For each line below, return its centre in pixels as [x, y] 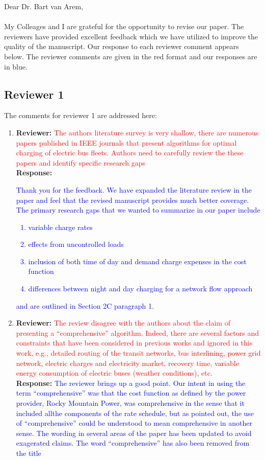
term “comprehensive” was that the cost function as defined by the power [131, 393]
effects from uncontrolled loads [76, 244]
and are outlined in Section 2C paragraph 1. [85, 305]
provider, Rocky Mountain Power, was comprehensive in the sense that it [130, 403]
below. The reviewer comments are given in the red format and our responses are [131, 56]
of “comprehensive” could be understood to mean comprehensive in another [134, 423]
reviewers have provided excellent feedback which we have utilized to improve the [131, 36]
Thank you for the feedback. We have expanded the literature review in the [134, 189]
